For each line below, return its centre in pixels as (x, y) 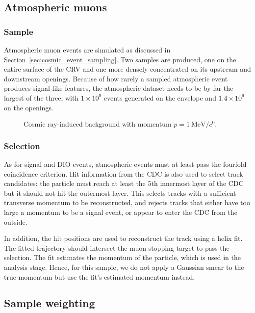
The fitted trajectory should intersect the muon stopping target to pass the (117, 248)
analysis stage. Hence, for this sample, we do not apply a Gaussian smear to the (124, 267)
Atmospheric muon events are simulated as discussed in (87, 50)
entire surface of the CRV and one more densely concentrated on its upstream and (127, 69)
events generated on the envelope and (160, 97)
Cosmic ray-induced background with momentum (98, 124)
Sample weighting (50, 303)
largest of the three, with (41, 97)
